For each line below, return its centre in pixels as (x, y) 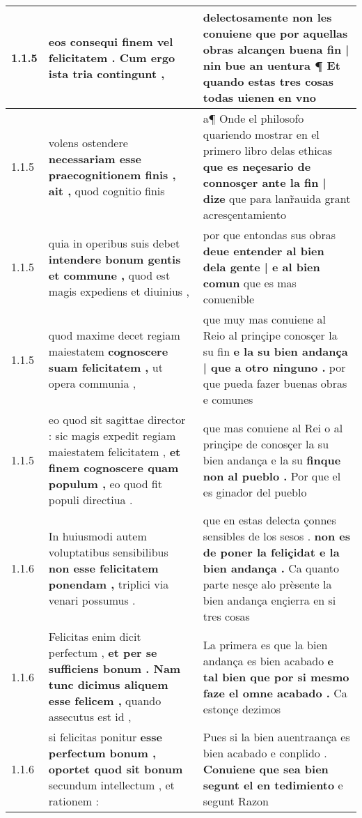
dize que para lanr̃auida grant (277, 198)
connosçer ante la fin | (265, 182)
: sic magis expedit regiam (112, 435)
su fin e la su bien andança (275, 351)
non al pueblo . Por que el (272, 476)
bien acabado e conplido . (265, 753)
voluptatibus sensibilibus (108, 552)
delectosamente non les (267, 17)
